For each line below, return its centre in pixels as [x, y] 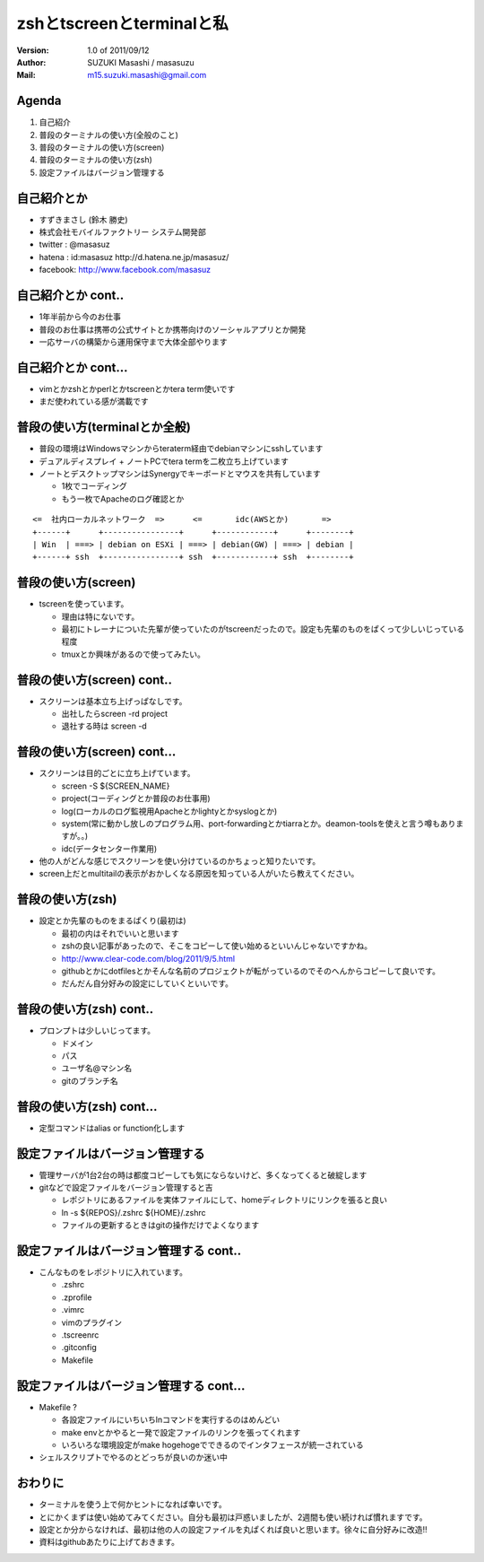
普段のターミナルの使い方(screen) [102, 147]
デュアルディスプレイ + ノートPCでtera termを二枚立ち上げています [164, 461]
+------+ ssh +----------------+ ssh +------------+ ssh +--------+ [193, 557]
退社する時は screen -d [104, 726]
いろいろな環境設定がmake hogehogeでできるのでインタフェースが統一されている [213, 1444]
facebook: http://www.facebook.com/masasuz [125, 270]
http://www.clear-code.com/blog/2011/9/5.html [148, 958]
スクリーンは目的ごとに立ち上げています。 [117, 773]
